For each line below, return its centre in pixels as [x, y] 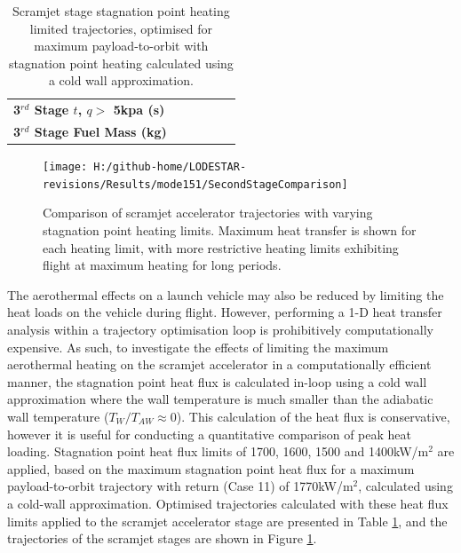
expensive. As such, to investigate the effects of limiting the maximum [198, 347]
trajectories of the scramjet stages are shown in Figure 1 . [162, 538]
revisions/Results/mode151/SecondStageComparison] [195, 184]
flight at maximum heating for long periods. [162, 265]
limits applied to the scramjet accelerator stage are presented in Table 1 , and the [227, 521]
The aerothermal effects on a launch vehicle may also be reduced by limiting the [226, 294]
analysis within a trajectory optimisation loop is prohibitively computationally [221, 330]
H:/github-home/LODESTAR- [170, 167]
